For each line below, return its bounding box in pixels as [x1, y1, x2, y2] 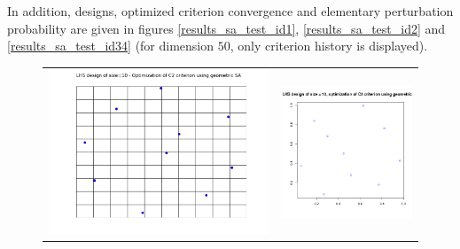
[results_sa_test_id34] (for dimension [7, 36, 214, 55]
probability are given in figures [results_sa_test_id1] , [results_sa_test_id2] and [7, 19, 446, 37]
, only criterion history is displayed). [230, 36, 428, 55]
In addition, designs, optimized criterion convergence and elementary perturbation [7, 2, 454, 19]
